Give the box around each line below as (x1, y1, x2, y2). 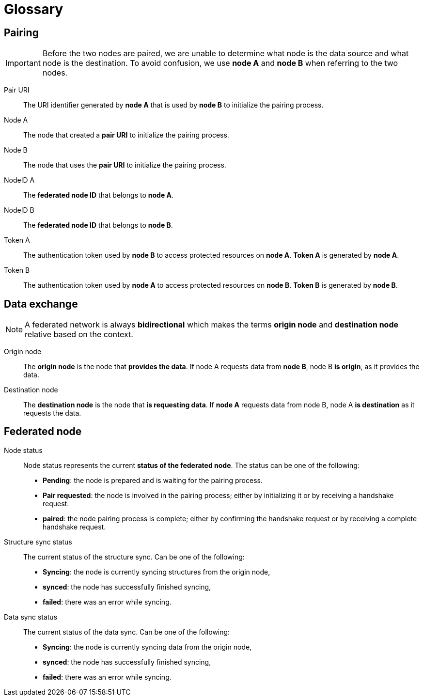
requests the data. (23, 409, 81, 418)
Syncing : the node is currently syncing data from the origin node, (43, 642, 252, 651)
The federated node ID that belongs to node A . (23, 191, 174, 200)
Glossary (4, 1, 63, 17)
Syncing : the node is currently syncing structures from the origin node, (43, 567, 270, 576)
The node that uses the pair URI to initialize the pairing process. (23, 161, 226, 170)
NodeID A (4, 176, 35, 185)
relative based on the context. (25, 329, 133, 340)
